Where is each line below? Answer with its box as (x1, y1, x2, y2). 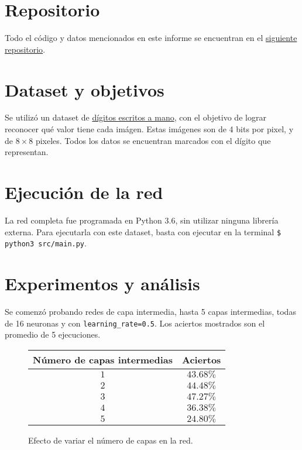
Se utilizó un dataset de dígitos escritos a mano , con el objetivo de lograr (5, 111, 266, 123)
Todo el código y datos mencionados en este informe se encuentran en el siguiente (5, 32, 297, 44)
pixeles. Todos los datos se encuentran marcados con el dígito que (35, 134, 271, 146)
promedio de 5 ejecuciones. (5, 328, 101, 341)
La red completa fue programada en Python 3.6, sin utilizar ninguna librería (5, 214, 279, 226)
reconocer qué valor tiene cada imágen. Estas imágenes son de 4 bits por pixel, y (5, 123, 294, 135)
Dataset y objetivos (5, 77, 164, 101)
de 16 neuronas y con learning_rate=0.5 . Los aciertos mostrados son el (5, 317, 265, 329)
